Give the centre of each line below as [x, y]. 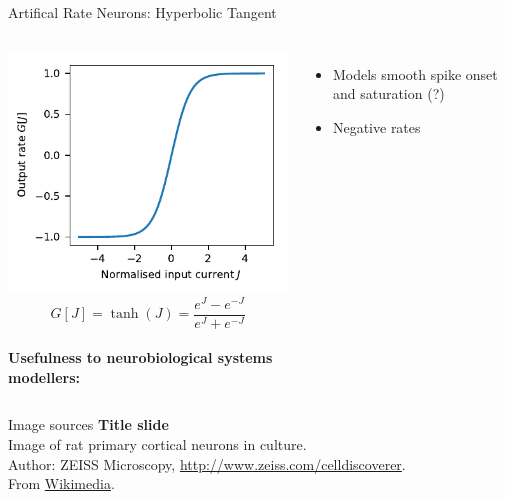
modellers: [44, 376]
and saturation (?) [388, 93]
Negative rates [376, 126]
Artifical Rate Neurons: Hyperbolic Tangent [142, 12]
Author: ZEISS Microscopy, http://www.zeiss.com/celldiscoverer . [207, 463]
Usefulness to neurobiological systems [140, 357]
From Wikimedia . [61, 483]
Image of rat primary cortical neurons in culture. [157, 444]
